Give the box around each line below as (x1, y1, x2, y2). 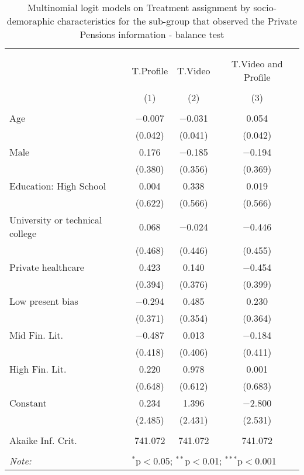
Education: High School (9, 179, 106, 192)
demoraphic (6, 14, 54, 27)
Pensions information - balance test (80, 27, 224, 41)
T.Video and (231, 57, 283, 70)
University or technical (9, 213, 102, 226)
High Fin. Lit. (9, 362, 67, 376)
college (9, 226, 37, 240)
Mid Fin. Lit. (9, 328, 64, 342)
